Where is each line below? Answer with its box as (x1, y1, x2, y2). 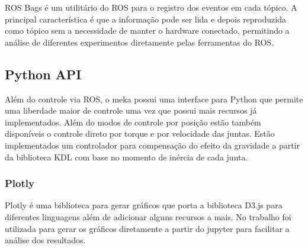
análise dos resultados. (5, 234, 86, 246)
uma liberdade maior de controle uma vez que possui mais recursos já (5, 104, 257, 117)
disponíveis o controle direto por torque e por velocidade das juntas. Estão (5, 127, 275, 140)
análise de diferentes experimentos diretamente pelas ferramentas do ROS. (5, 36, 274, 48)
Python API (5, 65, 82, 83)
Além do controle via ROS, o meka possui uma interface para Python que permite (5, 92, 303, 105)
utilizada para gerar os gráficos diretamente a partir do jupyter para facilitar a (5, 222, 290, 234)
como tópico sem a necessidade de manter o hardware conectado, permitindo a (5, 24, 290, 37)
